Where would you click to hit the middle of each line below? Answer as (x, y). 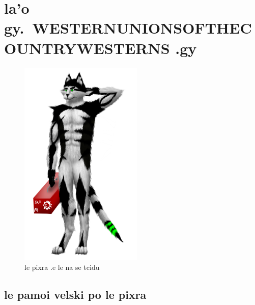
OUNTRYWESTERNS (87, 48)
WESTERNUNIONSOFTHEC (142, 28)
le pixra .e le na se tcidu (62, 267)
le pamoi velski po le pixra (75, 295)
